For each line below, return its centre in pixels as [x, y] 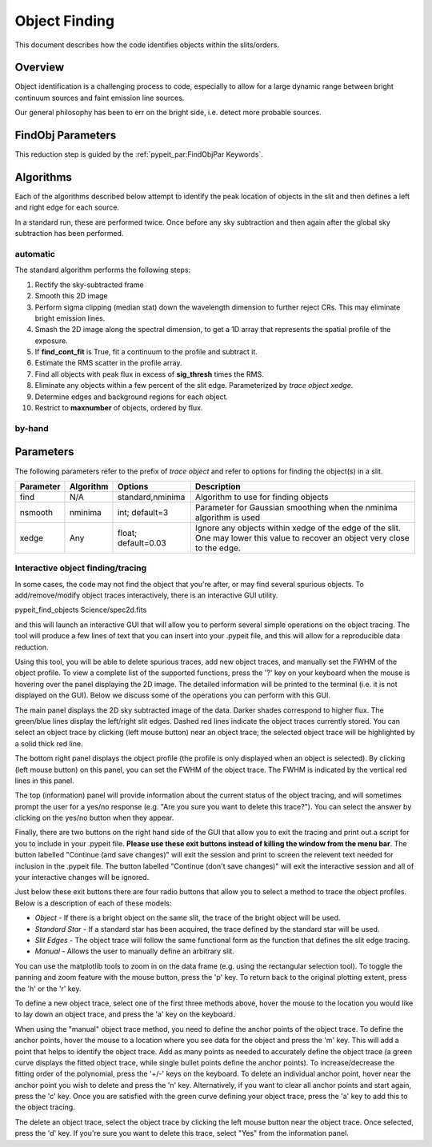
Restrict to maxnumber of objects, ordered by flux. [119, 408]
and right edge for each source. [67, 207]
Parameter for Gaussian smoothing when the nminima [296, 507]
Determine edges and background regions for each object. [131, 397]
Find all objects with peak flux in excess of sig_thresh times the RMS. [149, 374]
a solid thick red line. [49, 743]
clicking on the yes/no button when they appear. [94, 818]
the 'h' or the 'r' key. [48, 989]
